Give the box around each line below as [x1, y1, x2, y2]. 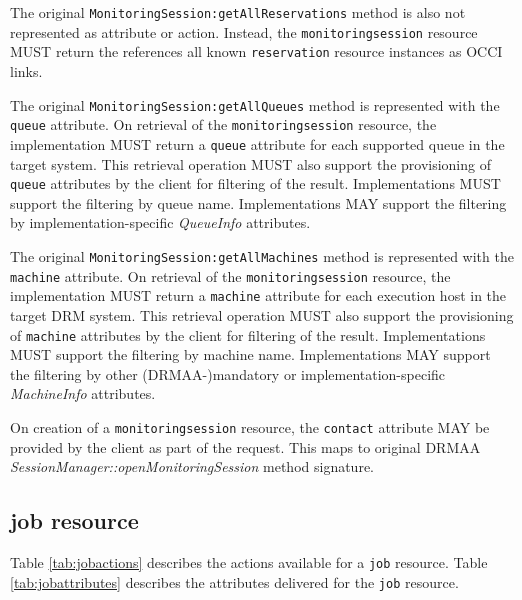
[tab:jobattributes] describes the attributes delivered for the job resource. [10, 571, 459, 592]
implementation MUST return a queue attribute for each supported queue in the [10, 133, 505, 154]
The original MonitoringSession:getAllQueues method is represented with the [10, 94, 500, 115]
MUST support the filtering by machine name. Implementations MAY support [10, 344, 491, 365]
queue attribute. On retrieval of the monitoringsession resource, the [10, 114, 437, 135]
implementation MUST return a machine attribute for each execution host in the [10, 285, 507, 306]
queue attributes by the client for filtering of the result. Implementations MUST [10, 173, 501, 194]
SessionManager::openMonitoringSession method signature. [10, 456, 375, 477]
